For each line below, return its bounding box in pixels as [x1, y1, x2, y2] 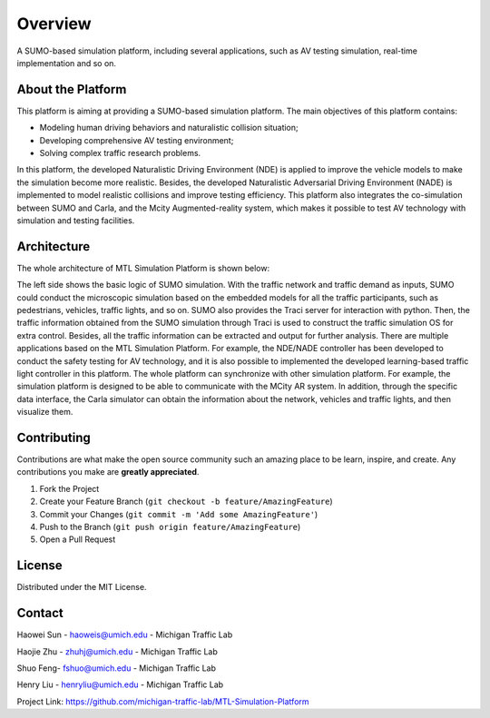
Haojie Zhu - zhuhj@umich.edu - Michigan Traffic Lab [16, 645, 218, 657]
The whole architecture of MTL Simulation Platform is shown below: [16, 262, 270, 273]
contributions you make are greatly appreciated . [16, 467, 200, 477]
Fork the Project [39, 483, 100, 494]
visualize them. [16, 407, 73, 418]
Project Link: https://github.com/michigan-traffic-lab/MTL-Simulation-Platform [16, 695, 309, 707]
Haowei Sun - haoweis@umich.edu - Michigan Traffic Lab [16, 629, 233, 640]
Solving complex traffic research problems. [39, 148, 201, 159]
